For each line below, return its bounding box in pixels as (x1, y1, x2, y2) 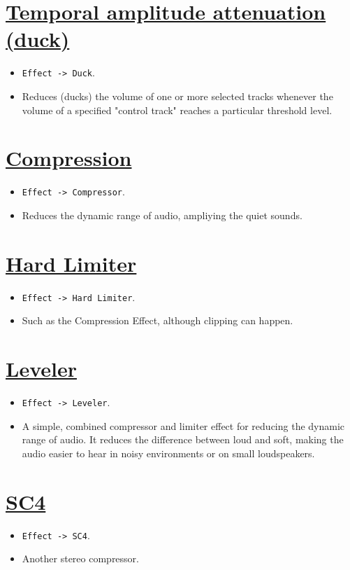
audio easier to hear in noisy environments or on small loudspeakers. (22, 445, 315, 460)
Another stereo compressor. (22, 551, 139, 566)
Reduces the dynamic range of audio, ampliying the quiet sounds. (22, 207, 302, 222)
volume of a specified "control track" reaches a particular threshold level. (22, 102, 333, 117)
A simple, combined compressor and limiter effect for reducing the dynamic (22, 418, 345, 433)
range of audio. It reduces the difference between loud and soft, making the (22, 432, 344, 447)
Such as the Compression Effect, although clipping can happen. (22, 313, 293, 328)
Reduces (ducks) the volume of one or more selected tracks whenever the (22, 88, 333, 103)
